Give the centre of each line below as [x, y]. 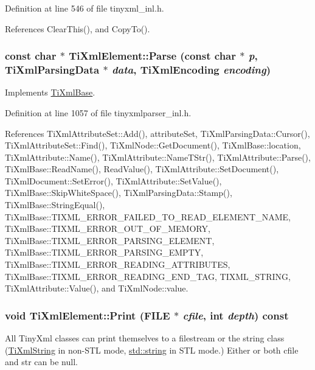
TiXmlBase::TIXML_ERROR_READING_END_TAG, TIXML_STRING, [148, 276]
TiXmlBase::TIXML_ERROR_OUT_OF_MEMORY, [108, 229]
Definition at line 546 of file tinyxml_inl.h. [85, 8]
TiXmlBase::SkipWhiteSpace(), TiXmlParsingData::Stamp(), [119, 193]
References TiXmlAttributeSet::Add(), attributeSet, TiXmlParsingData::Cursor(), [157, 133]
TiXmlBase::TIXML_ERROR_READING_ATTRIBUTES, [118, 264]
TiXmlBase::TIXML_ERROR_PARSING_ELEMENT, [110, 240]
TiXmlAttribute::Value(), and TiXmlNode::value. [97, 288]
